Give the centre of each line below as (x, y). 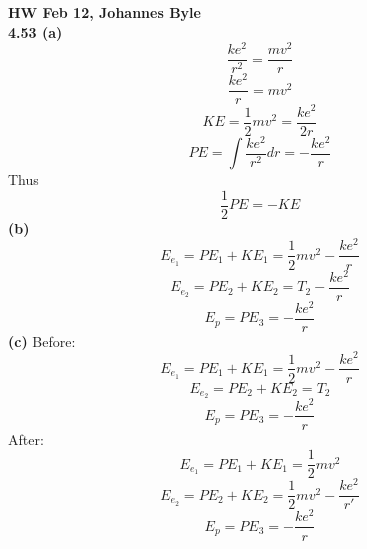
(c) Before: (42, 340)
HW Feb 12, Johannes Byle (104, 12)
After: (26, 438)
